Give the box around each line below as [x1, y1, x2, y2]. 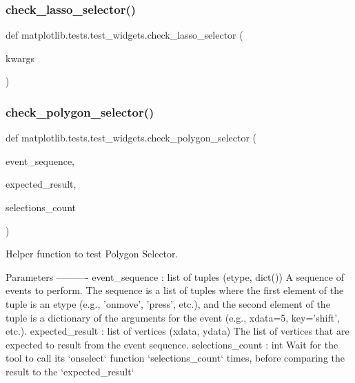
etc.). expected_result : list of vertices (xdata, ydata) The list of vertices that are [6, 324, 349, 338]
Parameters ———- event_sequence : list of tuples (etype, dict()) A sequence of [6, 269, 344, 284]
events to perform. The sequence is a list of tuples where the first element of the [6, 283, 344, 297]
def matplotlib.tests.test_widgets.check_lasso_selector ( [6, 28, 243, 42]
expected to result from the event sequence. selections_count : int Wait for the [6, 337, 338, 351]
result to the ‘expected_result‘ [6, 364, 134, 378]
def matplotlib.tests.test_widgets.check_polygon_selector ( [6, 130, 257, 145]
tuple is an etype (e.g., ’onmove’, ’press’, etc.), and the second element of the [6, 296, 330, 311]
